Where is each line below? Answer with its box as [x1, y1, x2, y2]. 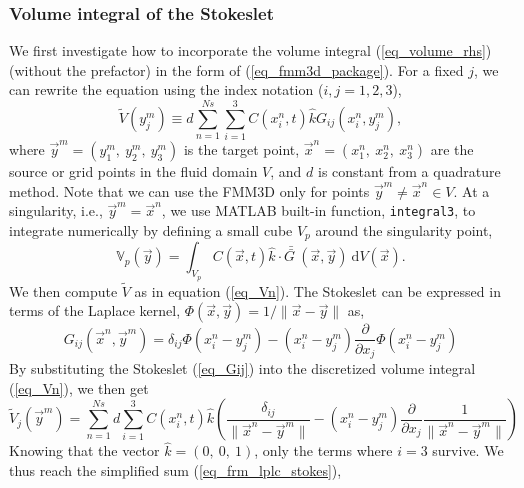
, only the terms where [254, 440, 393, 461]
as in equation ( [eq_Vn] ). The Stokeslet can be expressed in [134, 280, 501, 301]
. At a [453, 180, 490, 201]
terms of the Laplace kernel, [9, 300, 181, 321]
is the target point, [183, 139, 300, 160]
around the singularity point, [315, 219, 493, 240]
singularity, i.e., [9, 200, 103, 221]
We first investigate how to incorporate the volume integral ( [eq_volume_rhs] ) [9, 40, 492, 61]
